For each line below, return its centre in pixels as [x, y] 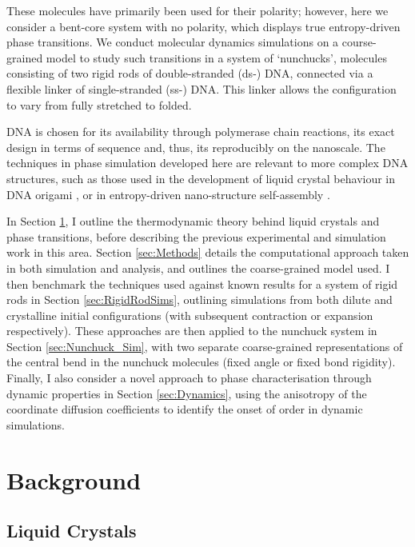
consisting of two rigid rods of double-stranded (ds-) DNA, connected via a [190, 73]
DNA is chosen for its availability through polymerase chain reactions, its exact [201, 132]
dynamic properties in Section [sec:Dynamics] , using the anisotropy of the [187, 393]
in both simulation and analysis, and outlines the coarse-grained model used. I [198, 268]
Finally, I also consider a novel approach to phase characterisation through [189, 378]
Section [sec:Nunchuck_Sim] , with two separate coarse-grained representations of [205, 346]
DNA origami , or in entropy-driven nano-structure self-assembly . [168, 194]
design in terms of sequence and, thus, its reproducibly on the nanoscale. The [196, 147]
